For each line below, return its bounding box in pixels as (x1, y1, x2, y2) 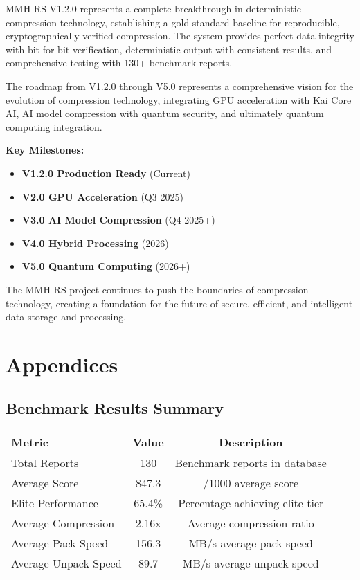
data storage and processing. (6, 309, 127, 324)
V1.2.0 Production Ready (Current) (21, 165, 190, 180)
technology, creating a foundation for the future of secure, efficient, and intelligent (6, 296, 353, 310)
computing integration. (6, 119, 102, 134)
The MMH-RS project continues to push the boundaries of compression (6, 282, 309, 296)
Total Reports (11, 455, 79, 471)
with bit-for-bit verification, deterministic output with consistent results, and (6, 42, 332, 56)
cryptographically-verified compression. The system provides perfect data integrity (6, 28, 354, 43)
